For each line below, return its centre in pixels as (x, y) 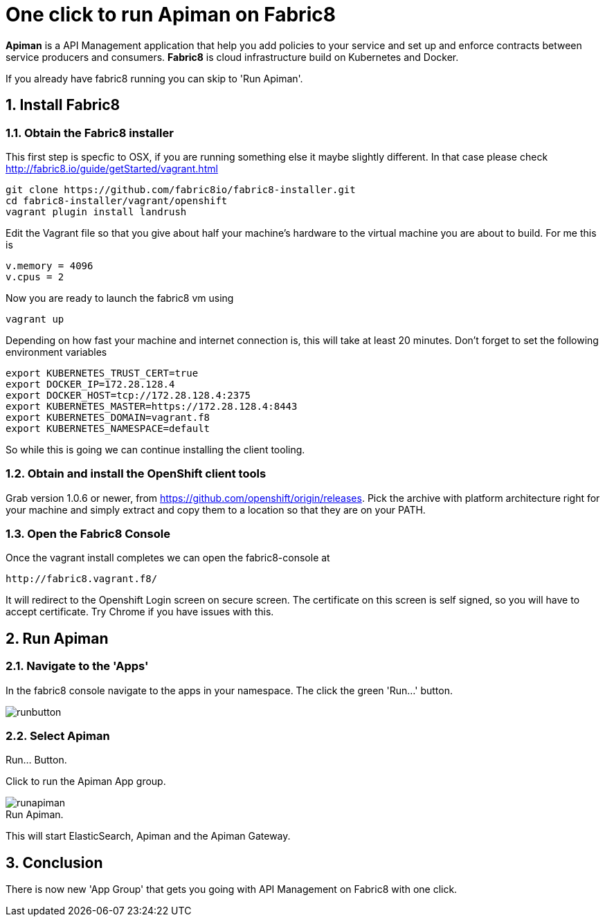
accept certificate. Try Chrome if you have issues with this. (140, 612)
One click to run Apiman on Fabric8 (171, 15)
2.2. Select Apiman (58, 736)
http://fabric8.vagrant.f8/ (82, 579)
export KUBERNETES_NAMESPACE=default (108, 428)
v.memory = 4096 (49, 265)
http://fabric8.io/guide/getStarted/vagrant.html (112, 168)
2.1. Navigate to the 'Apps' (77, 666)
